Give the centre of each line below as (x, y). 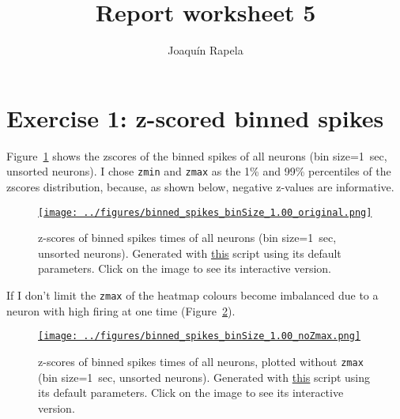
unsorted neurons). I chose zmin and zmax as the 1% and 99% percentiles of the (199, 171)
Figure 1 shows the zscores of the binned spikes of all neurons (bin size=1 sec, (197, 155)
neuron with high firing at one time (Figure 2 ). (121, 310)
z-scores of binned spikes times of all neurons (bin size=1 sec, (187, 238)
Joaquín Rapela (206, 50)
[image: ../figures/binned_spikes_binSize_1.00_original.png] (205, 212)
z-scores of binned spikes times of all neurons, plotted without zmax (201, 361)
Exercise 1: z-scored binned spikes (195, 117)
